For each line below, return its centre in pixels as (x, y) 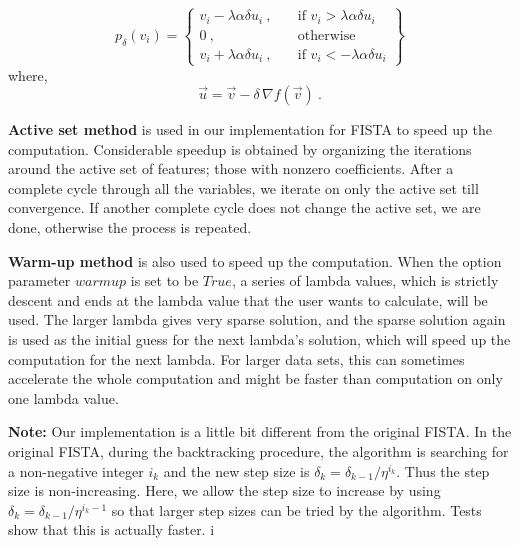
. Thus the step (443, 470)
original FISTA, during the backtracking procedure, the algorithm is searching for (258, 451)
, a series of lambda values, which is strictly (365, 280)
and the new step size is (236, 470)
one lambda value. (63, 397)
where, (28, 74)
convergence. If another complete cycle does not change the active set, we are (244, 207)
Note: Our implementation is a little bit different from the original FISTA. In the (260, 431)
